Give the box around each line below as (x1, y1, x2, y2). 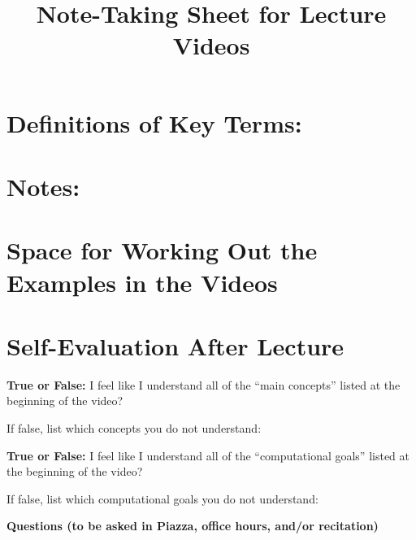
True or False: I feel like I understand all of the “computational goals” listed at (6, 446, 409, 464)
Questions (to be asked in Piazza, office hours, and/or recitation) (6, 517, 379, 534)
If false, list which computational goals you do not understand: (6, 490, 318, 507)
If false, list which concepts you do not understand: (6, 420, 262, 436)
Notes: (6, 169, 80, 202)
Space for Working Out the (6, 233, 318, 267)
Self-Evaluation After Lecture (6, 329, 344, 362)
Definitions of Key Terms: (6, 106, 302, 139)
